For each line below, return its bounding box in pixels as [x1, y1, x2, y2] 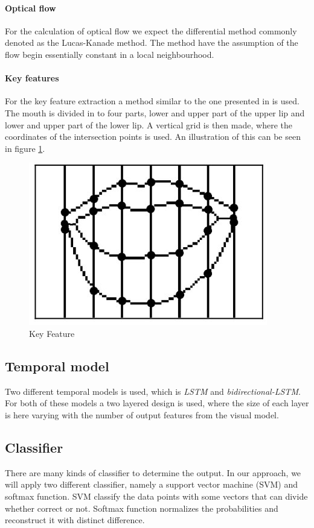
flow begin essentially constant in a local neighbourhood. [5, 48, 214, 60]
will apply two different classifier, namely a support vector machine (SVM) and [5, 478, 298, 491]
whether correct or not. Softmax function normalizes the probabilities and [5, 501, 278, 514]
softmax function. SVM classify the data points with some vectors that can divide [5, 489, 308, 502]
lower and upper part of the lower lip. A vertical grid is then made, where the [5, 118, 292, 131]
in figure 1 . [5, 142, 45, 154]
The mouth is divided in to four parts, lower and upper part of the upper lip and [5, 106, 305, 119]
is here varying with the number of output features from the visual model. [5, 408, 279, 421]
